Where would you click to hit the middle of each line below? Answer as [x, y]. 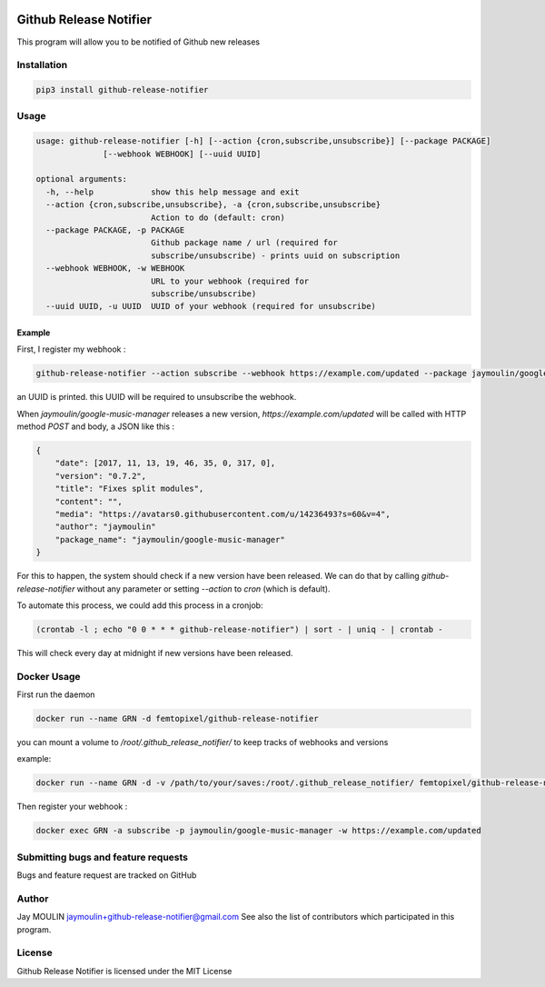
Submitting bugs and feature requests [103, 857]
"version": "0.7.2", [101, 476]
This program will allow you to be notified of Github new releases [139, 42]
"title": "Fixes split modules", [129, 489]
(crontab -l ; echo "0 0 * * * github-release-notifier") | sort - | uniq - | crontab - [240, 629]
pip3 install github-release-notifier [122, 90]
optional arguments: [81, 179]
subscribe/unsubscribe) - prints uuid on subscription [275, 255]
